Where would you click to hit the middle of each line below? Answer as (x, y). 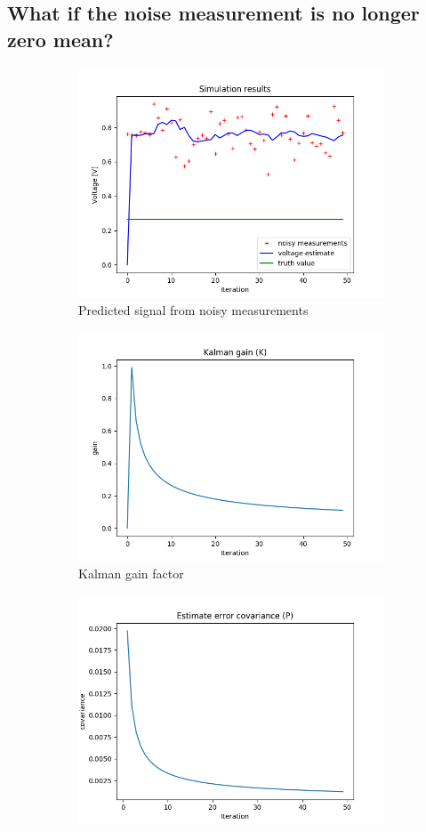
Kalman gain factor (131, 574)
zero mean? (60, 39)
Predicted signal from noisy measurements (193, 310)
